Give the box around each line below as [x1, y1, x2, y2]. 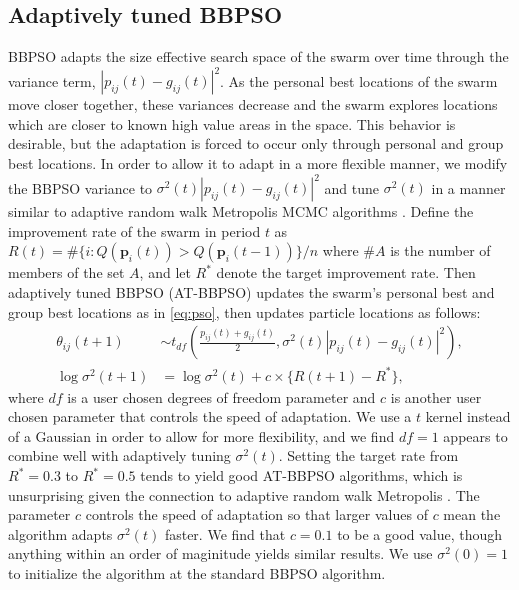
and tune [324, 177, 379, 198]
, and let [139, 262, 191, 283]
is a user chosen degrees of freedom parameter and [67, 386, 376, 407]
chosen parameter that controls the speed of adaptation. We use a [8, 406, 412, 427]
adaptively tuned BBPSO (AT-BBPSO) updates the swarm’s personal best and [8, 281, 495, 302]
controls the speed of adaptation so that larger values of [85, 504, 428, 525]
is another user [390, 386, 482, 407]
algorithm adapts [8, 523, 113, 544]
